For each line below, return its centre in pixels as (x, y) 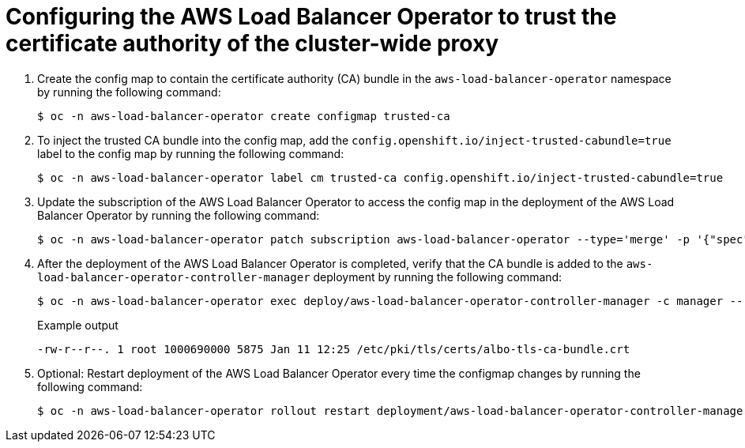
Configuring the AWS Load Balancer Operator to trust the (311, 17)
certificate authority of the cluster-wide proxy (252, 43)
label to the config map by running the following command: (191, 153)
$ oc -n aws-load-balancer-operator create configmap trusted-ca (244, 116)
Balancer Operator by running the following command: (179, 215)
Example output (78, 325)
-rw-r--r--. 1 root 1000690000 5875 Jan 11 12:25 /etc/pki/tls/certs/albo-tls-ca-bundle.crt (334, 349)
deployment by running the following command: (438, 277)
